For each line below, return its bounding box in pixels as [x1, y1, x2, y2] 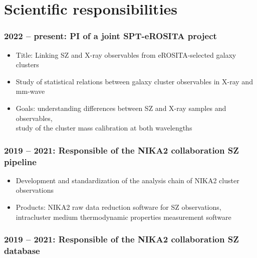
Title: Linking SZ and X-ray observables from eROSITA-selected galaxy [16, 49, 236, 60]
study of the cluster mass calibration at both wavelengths [16, 122, 192, 133]
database [4, 244, 40, 257]
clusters [16, 59, 39, 70]
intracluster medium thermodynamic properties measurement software [16, 211, 231, 222]
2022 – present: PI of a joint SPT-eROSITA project [4, 30, 217, 42]
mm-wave [16, 86, 45, 96]
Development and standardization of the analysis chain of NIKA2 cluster [16, 175, 239, 185]
